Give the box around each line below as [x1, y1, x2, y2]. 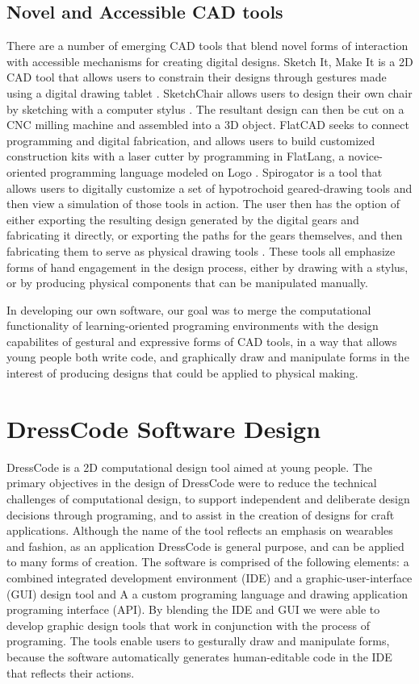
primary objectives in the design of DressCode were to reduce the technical [6, 474, 377, 491]
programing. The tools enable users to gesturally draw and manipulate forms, [6, 632, 390, 649]
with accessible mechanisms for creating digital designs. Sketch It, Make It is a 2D [6, 52, 413, 69]
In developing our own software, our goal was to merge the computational [6, 301, 371, 318]
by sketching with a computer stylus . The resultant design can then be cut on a [6, 100, 404, 117]
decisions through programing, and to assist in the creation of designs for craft [6, 506, 395, 523]
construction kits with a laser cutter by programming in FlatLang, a [6, 148, 345, 165]
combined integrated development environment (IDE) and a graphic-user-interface [6, 569, 413, 586]
